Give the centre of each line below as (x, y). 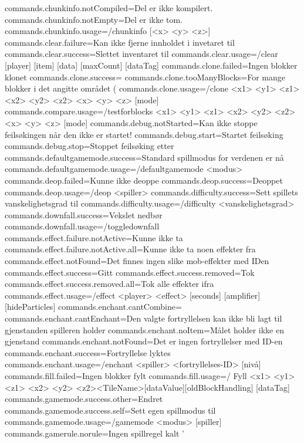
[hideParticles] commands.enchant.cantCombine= (93, 307)
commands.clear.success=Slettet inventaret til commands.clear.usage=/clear (141, 54)
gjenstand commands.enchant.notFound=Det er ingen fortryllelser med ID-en (144, 341)
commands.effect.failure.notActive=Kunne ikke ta (94, 237)
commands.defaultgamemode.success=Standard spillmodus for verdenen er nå (144, 157)
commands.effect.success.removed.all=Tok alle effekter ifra (109, 284)
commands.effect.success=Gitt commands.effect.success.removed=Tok (130, 272)
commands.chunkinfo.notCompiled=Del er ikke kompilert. (109, 8)
